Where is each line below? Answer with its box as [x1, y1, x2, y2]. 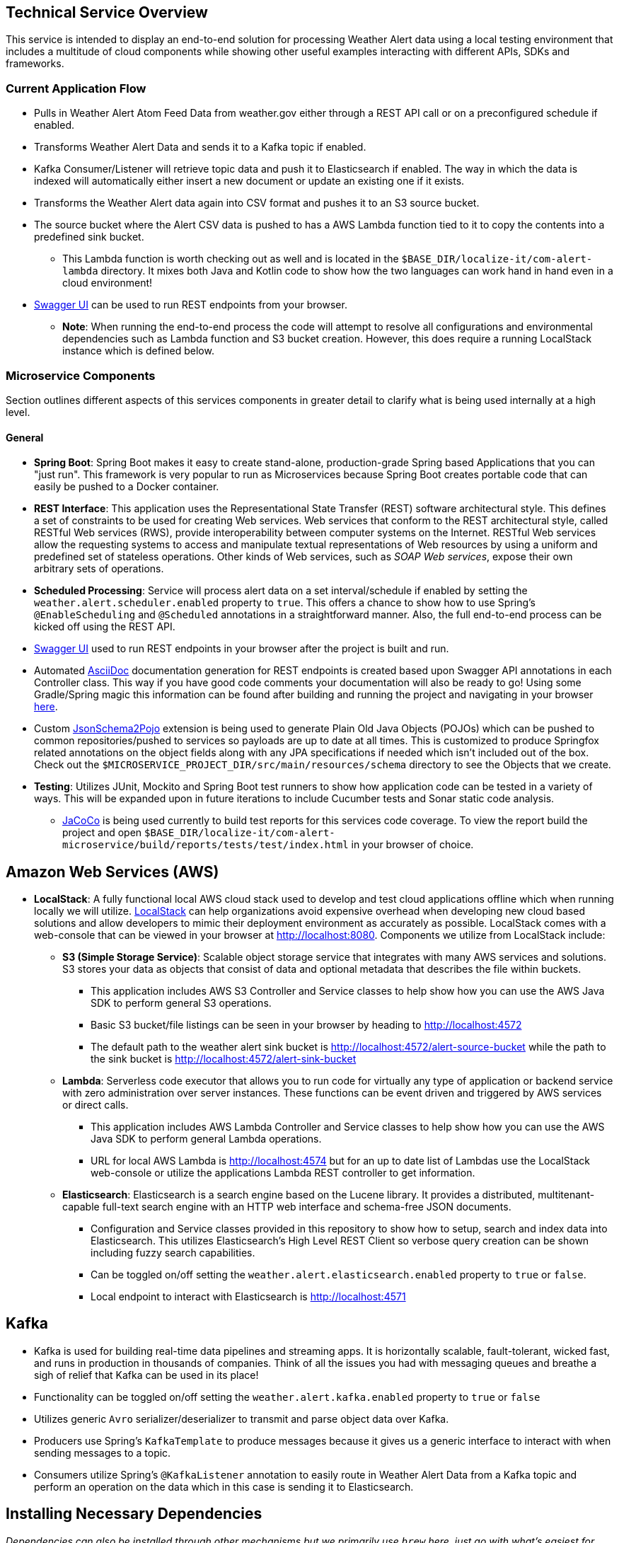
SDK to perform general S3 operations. [91, 996, 272, 1009]
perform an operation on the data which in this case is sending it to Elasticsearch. [34, 1480, 414, 1493]
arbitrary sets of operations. [34, 562, 164, 575]
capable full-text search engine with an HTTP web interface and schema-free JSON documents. [62, 1200, 511, 1213]
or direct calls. [62, 1098, 129, 1111]
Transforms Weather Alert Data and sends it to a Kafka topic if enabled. [34, 141, 366, 154]
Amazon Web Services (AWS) [6, 862, 219, 881]
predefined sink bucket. [34, 231, 144, 243]
